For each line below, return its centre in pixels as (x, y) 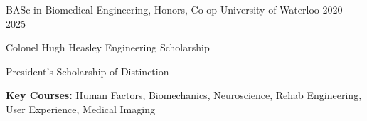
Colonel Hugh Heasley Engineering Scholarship (108, 47)
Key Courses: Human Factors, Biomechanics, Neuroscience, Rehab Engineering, (184, 95)
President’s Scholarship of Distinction (87, 71)
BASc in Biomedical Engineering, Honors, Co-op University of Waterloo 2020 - (177, 9)
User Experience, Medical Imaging (80, 109)
